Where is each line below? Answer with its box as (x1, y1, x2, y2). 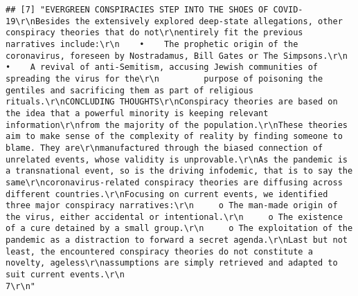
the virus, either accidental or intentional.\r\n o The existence (6, 212, 343, 222)
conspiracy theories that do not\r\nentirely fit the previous (6, 28, 303, 38)
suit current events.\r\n (6, 270, 125, 280)
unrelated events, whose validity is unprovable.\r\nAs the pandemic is (6, 154, 348, 165)
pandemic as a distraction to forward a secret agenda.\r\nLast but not (6, 235, 348, 246)
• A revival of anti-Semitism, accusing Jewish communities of (6, 62, 319, 73)
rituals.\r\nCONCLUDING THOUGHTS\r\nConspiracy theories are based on (6, 97, 338, 107)
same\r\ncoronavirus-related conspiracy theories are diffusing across (6, 177, 343, 187)
